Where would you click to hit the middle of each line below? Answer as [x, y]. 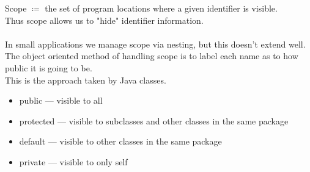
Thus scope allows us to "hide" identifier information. [104, 20]
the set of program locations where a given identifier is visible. [161, 8]
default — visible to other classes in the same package [120, 141]
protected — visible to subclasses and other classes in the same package [154, 120]
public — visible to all [61, 100]
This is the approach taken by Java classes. [86, 80]
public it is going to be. [49, 67]
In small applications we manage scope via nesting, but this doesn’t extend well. [155, 44]
